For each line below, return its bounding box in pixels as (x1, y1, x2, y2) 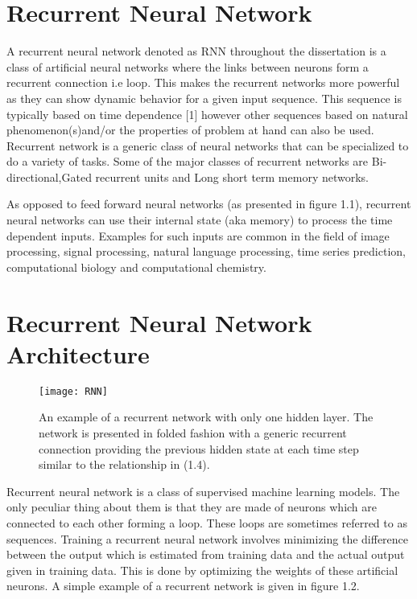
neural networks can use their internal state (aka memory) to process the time (6, 211, 393, 228)
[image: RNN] (39, 385, 108, 397)
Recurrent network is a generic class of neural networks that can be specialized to (6, 137, 409, 154)
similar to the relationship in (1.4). (39, 456, 210, 473)
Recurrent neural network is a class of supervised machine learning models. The (6, 482, 400, 499)
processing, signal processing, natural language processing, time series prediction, (6, 243, 406, 260)
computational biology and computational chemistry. (6, 258, 266, 275)
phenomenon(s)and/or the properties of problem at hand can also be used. (6, 121, 374, 138)
